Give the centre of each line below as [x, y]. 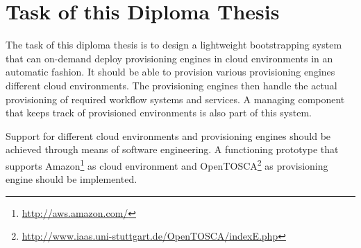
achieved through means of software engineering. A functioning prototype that [172, 149]
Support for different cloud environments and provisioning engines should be [168, 135]
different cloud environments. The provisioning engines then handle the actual [171, 85]
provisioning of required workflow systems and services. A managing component [175, 99]
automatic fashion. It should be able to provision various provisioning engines [170, 72]
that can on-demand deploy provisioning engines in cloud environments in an [169, 58]
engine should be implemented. [72, 179]
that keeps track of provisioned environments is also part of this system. [159, 113]
